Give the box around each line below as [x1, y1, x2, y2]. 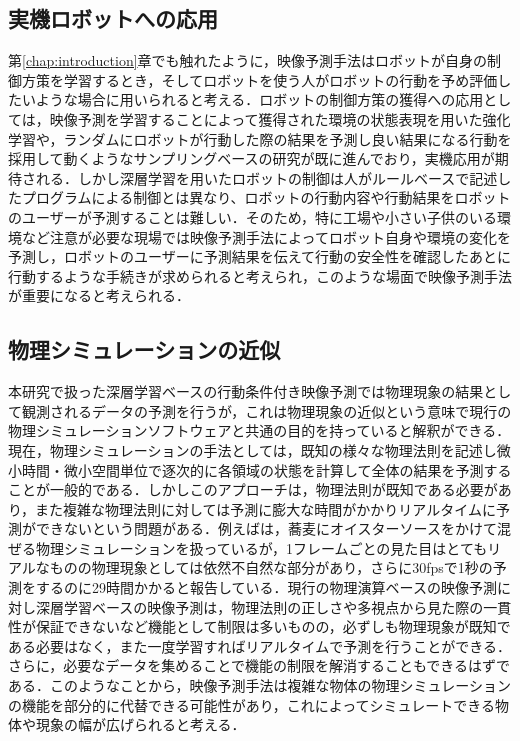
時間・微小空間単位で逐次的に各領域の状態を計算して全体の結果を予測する [21, 459, 512, 480]
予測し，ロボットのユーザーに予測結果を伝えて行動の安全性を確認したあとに [8, 246, 512, 267]
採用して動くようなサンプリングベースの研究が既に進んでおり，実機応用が [8, 148, 495, 169]
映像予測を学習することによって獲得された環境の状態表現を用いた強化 [49, 108, 511, 129]
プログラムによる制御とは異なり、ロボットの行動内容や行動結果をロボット [21, 187, 511, 208]
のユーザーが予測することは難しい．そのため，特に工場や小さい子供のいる [8, 206, 498, 227]
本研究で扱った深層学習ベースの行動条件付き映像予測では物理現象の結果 [8, 381, 484, 402]
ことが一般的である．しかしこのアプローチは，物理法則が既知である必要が [8, 479, 498, 500]
